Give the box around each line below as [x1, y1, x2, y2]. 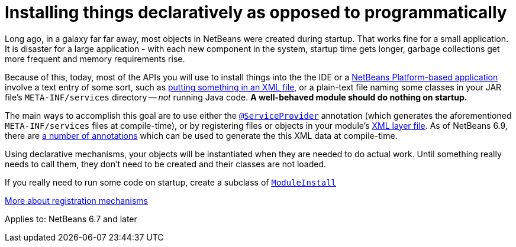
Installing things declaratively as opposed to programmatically [5, 2, 507, 22]
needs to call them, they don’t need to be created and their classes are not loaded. [5, 158, 327, 169]
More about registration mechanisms [5, 195, 148, 206]
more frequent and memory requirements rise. [5, 53, 185, 64]
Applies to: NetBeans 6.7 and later [5, 213, 137, 224]
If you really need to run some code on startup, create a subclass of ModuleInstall [5, 177, 337, 187]
